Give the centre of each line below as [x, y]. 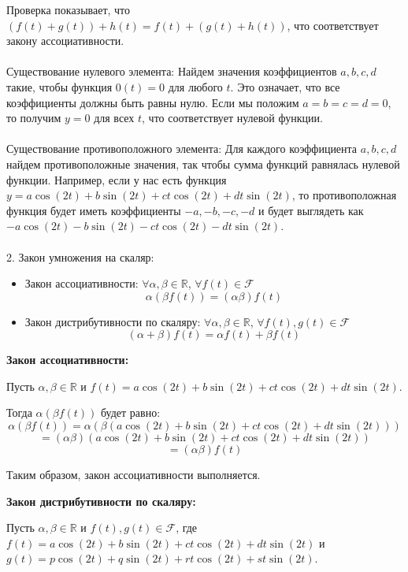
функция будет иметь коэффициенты [94, 210]
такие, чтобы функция [59, 86]
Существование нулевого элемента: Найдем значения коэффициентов [172, 71]
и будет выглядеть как [311, 210]
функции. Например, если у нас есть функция [117, 179]
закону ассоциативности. [65, 41]
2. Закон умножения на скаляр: [80, 256]
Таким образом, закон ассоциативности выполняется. [134, 475]
